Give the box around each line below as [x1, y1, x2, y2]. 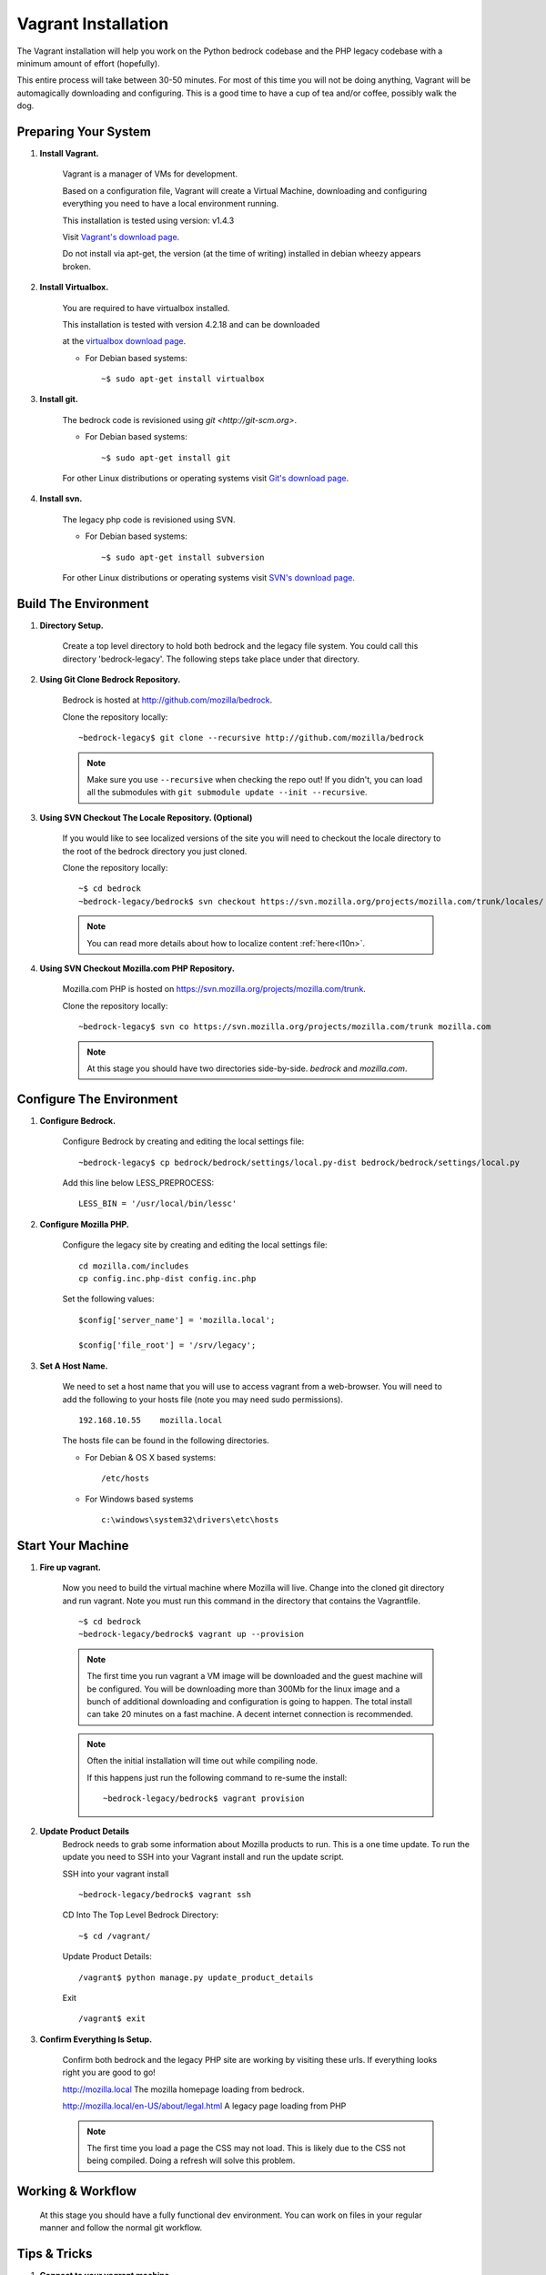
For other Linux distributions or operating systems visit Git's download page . [62, 473, 349, 484]
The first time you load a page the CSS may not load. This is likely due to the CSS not [86, 2143, 406, 2154]
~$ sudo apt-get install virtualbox [101, 374, 265, 384]
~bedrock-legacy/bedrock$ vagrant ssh [78, 1889, 252, 1899]
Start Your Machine [16, 1538, 129, 1553]
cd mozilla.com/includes [78, 1260, 189, 1271]
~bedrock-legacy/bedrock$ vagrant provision [103, 1793, 305, 1804]
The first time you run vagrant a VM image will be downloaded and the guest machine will [86, 1671, 423, 1682]
